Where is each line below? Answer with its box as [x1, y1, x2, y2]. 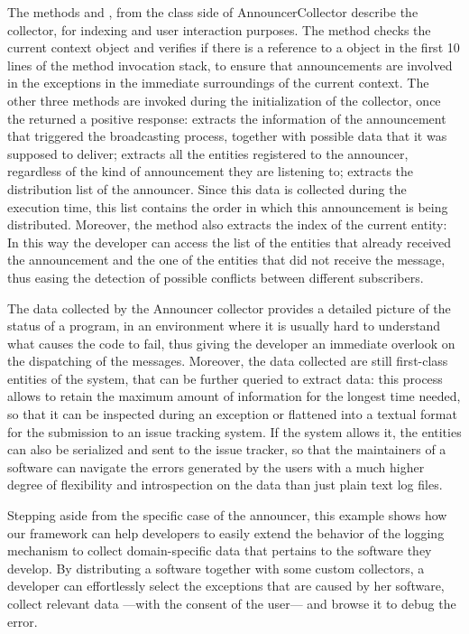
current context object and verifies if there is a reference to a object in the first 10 [7, 38, 460, 57]
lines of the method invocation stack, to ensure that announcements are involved [7, 55, 453, 74]
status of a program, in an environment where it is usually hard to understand [7, 316, 441, 335]
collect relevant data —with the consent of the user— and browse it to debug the [7, 594, 456, 612]
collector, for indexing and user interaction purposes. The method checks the [7, 20, 431, 39]
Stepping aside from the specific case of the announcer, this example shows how [7, 506, 447, 525]
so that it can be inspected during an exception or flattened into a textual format [7, 405, 457, 424]
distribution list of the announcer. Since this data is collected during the [7, 179, 407, 198]
